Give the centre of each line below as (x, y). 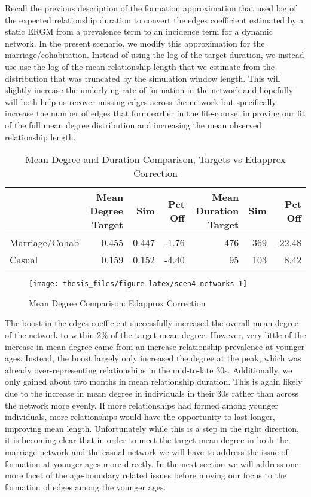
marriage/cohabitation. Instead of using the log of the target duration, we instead (155, 55)
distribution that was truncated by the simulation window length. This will (143, 78)
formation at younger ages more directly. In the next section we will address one (152, 463)
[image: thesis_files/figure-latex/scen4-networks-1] (138, 284)
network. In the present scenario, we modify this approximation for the (135, 43)
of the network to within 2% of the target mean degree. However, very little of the (155, 334)
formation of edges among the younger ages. (86, 487)
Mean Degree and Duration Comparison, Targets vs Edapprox (155, 159)
